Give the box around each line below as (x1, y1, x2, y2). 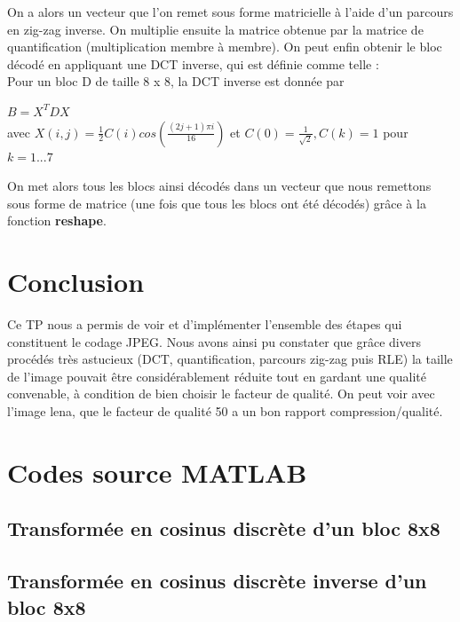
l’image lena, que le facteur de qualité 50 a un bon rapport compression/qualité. (7, 402, 443, 421)
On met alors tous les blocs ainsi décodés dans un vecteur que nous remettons (7, 177, 432, 195)
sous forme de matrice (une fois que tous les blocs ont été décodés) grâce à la (7, 193, 426, 212)
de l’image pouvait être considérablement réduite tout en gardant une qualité (7, 366, 426, 385)
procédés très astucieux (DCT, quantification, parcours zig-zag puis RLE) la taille (7, 350, 453, 368)
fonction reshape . (7, 211, 107, 230)
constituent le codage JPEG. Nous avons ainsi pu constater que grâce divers (7, 332, 421, 350)
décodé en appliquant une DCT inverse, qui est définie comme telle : (7, 54, 379, 73)
